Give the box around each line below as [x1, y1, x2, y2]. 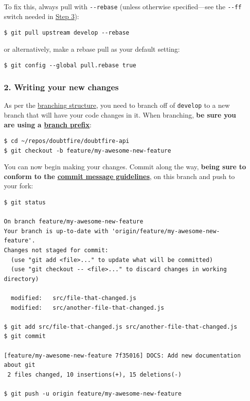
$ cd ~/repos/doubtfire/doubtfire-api [4, 138, 129, 145]
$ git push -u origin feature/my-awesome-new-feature [4, 390, 182, 397]
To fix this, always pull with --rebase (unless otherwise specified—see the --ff [4, 1, 242, 11]
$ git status [4, 199, 46, 206]
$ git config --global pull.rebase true [4, 62, 137, 69]
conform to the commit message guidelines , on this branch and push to [4, 171, 235, 181]
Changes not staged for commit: [4, 247, 108, 254]
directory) [4, 275, 39, 282]
